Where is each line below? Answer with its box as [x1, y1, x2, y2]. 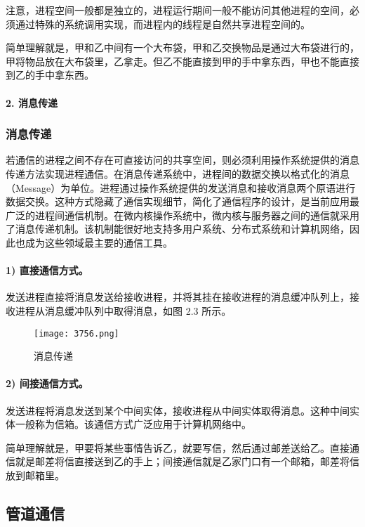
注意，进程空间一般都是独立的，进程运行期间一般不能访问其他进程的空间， [6, 3, 350, 17]
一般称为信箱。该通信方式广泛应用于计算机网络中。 [15, 417, 251, 431]
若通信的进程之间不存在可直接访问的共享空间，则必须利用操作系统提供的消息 [6, 152, 359, 167]
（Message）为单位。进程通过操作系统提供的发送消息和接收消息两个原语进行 [6, 180, 356, 195]
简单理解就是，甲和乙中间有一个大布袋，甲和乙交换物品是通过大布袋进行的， [6, 40, 359, 55]
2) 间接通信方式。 [6, 376, 88, 391]
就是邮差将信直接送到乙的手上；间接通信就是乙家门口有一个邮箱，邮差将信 [15, 454, 359, 469]
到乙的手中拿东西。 [6, 67, 94, 82]
